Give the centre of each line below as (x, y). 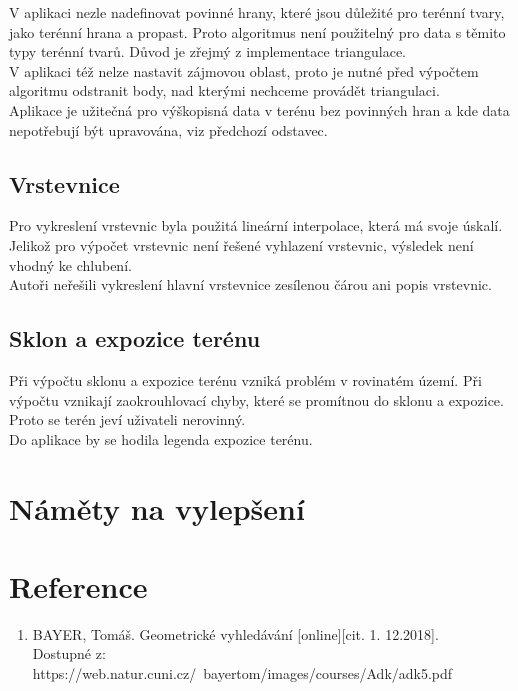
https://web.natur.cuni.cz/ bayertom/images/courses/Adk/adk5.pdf (242, 673)
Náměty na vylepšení (157, 507)
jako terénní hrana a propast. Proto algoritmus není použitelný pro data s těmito (257, 31)
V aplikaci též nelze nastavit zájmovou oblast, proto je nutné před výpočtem (244, 70)
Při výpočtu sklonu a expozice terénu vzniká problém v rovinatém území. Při (245, 379)
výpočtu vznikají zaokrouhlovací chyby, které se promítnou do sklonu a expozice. (256, 399)
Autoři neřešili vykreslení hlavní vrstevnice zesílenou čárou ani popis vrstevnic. (250, 284)
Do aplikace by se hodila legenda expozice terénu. (161, 438)
